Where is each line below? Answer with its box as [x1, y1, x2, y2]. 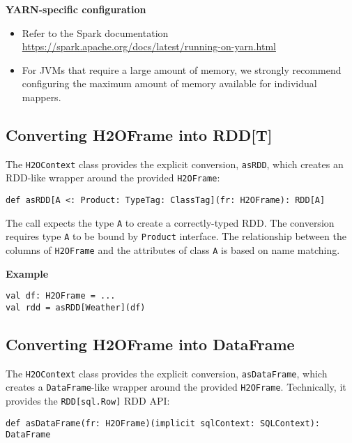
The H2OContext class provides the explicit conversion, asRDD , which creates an [6, 156, 344, 171]
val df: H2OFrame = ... [6, 291, 116, 301]
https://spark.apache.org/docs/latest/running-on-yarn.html [22, 39, 276, 54]
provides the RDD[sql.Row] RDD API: [6, 393, 170, 408]
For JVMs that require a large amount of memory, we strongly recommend [22, 62, 342, 77]
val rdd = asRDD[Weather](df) [6, 302, 146, 313]
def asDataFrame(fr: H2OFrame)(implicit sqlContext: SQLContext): [6, 418, 321, 428]
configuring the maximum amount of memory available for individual [22, 76, 317, 91]
